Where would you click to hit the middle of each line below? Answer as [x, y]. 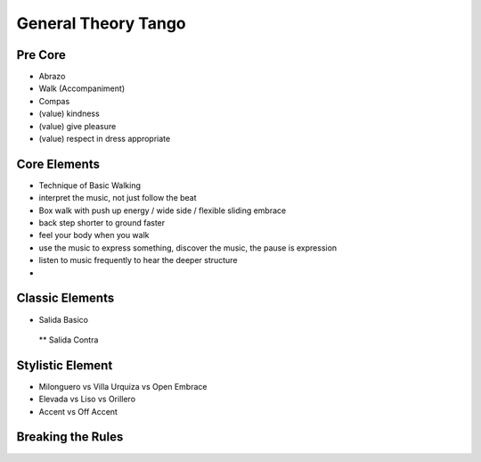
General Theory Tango [101, 23]
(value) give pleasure [77, 126]
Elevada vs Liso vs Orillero [87, 399]
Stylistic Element [65, 365]
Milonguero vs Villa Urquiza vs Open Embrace [123, 386]
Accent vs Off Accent [78, 411]
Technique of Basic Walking [90, 185]
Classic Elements [65, 298]
